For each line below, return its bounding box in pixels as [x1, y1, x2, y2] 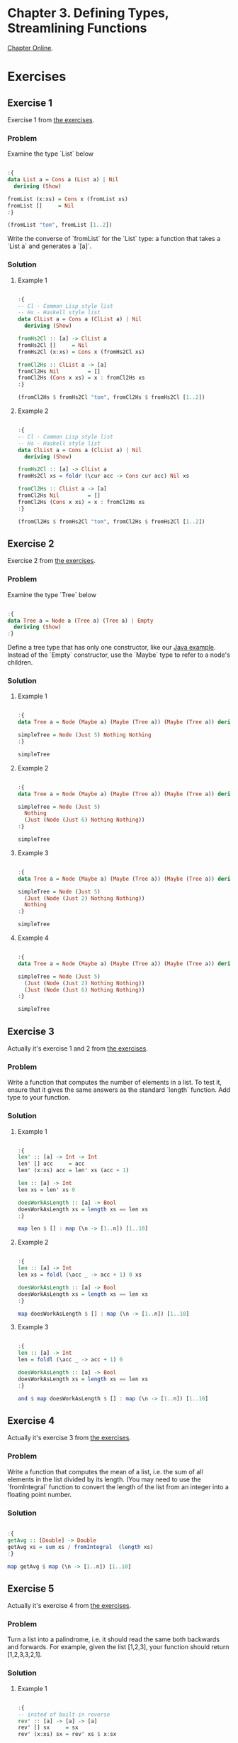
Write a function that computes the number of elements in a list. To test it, [7, 1078, 222, 1087]
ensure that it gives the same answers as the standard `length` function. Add [7, 1085, 231, 1094]
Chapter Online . [7, 43, 53, 52]
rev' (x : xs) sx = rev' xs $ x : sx [17, 1731, 117, 1738]
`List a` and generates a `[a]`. [7, 242, 92, 250]
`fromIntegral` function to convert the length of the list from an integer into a [7, 1482, 229, 1491]
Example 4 [17, 933, 50, 943]
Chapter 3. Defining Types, [7, 5, 169, 21]
